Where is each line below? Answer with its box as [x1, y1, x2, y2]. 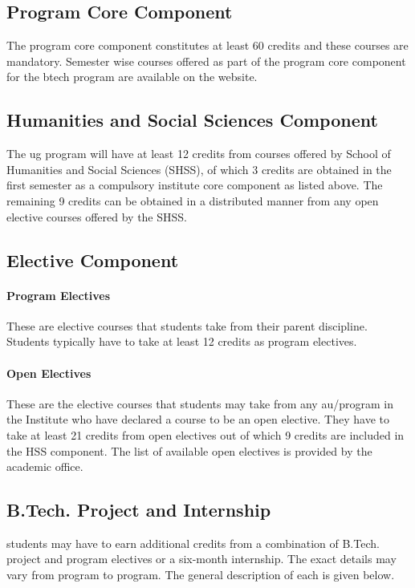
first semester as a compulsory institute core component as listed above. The [6, 176, 383, 193]
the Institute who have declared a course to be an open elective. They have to [6, 411, 389, 428]
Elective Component [6, 247, 179, 272]
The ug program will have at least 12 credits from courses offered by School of [6, 145, 391, 162]
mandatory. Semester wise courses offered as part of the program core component [6, 52, 406, 69]
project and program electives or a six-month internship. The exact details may [6, 550, 397, 567]
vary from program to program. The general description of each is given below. [6, 566, 395, 583]
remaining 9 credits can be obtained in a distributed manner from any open [6, 192, 379, 209]
